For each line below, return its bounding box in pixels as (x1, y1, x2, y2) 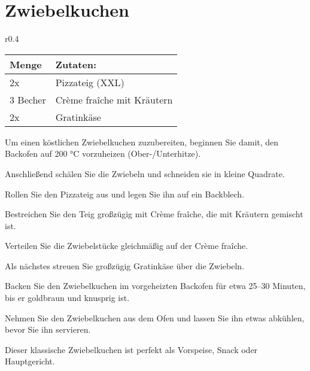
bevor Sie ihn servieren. (5, 323, 91, 336)
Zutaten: (55, 57, 97, 71)
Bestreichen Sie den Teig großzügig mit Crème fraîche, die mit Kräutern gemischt (5, 208, 303, 220)
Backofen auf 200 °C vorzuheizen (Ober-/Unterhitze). (5, 147, 201, 160)
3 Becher (10, 92, 46, 107)
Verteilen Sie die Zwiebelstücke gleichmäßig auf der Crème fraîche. (5, 239, 248, 252)
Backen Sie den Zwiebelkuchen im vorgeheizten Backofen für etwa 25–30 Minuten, (5, 279, 306, 292)
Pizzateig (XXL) (55, 75, 124, 89)
